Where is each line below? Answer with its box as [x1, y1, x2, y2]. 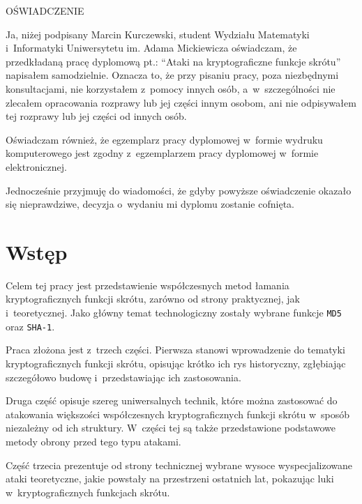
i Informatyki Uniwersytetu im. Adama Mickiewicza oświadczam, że [6, 40, 297, 55]
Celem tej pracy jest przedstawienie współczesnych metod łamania [6, 277, 289, 292]
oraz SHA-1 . [6, 319, 55, 333]
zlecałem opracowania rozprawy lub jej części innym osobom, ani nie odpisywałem [6, 95, 356, 109]
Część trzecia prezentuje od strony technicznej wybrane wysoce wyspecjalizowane [6, 457, 352, 472]
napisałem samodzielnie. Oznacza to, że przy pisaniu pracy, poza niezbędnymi [6, 68, 339, 82]
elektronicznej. [6, 159, 67, 174]
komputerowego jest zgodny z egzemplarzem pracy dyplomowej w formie [6, 146, 319, 160]
